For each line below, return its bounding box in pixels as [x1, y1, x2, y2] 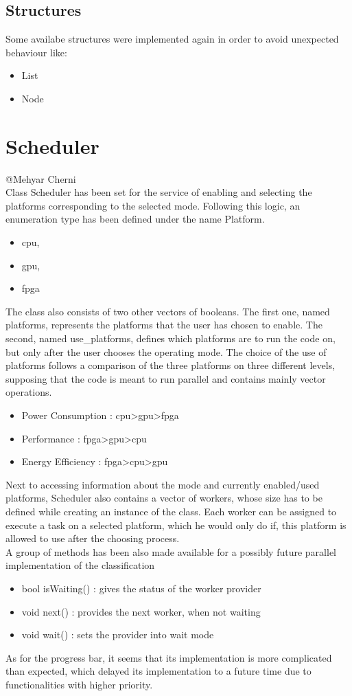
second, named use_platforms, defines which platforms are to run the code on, [5, 331, 336, 346]
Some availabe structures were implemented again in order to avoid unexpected [5, 32, 339, 46]
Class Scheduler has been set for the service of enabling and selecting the [5, 185, 312, 199]
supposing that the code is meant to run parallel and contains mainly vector [5, 371, 326, 385]
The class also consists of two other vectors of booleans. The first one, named [5, 304, 330, 318]
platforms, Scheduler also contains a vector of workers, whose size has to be [5, 491, 322, 505]
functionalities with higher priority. [5, 677, 153, 691]
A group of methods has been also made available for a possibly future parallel [5, 544, 337, 559]
